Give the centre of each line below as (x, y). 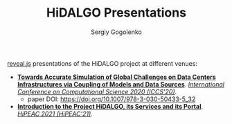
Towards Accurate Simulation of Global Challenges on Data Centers (116, 77)
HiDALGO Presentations (116, 13)
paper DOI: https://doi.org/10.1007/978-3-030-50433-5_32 (111, 99)
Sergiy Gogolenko (116, 32)
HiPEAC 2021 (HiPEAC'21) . (55, 114)
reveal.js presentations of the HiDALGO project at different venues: (102, 63)
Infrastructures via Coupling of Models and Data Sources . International (121, 84)
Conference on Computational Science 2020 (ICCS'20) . (97, 91)
